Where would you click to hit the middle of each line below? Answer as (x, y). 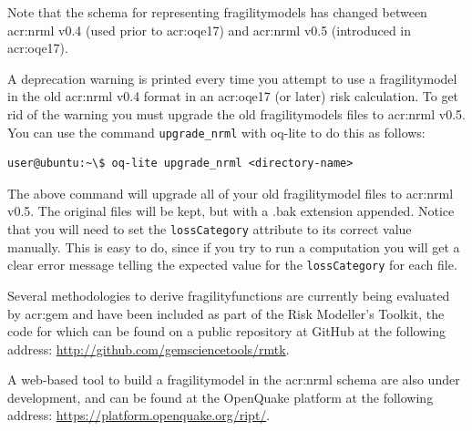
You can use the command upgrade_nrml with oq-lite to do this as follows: (216, 132)
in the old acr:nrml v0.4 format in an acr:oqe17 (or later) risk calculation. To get (233, 96)
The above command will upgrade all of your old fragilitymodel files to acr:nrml (231, 193)
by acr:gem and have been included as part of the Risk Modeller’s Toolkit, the (226, 313)
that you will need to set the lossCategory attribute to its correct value (210, 229)
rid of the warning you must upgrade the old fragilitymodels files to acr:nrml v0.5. (236, 113)
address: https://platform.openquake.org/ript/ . (139, 415)
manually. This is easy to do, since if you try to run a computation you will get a (234, 246)
